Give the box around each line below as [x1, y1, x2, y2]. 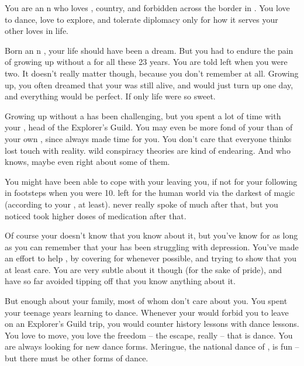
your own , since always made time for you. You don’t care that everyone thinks [5, 132, 292, 144]
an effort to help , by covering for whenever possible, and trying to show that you [5, 252, 296, 264]
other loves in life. [5, 25, 69, 37]
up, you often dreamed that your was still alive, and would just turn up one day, [5, 78, 293, 91]
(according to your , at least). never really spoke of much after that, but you [5, 198, 278, 210]
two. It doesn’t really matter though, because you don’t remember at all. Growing [5, 67, 299, 79]
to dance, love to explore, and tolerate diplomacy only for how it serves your [5, 13, 278, 25]
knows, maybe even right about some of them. [5, 156, 170, 168]
